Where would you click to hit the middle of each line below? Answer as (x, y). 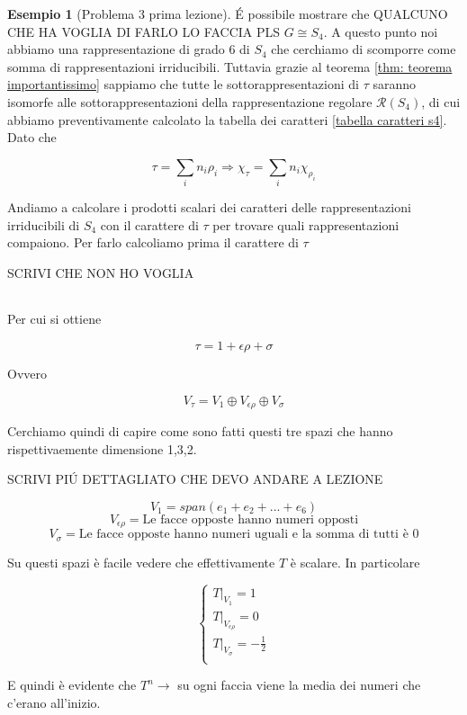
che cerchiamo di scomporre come (364, 49)
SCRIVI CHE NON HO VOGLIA (101, 272)
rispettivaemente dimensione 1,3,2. (102, 448)
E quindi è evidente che (72, 685)
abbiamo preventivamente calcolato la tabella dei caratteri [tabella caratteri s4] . (227, 119)
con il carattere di (149, 224)
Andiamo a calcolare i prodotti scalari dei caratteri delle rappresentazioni (209, 207)
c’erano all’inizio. (54, 702)
